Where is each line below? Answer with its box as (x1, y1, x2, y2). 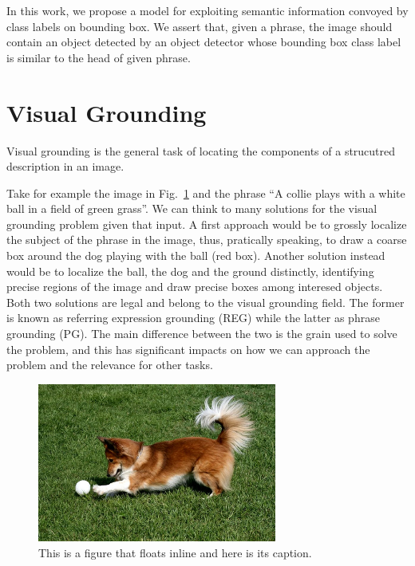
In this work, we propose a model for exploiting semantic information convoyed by (6, 2, 409, 18)
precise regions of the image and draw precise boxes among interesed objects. (6, 278, 383, 295)
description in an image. (6, 158, 125, 175)
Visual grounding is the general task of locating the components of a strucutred (6, 142, 396, 159)
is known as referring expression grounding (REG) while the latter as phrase (6, 309, 380, 326)
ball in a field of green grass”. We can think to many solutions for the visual (6, 200, 377, 217)
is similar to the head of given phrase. (6, 49, 191, 65)
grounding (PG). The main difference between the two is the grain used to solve (6, 325, 397, 342)
